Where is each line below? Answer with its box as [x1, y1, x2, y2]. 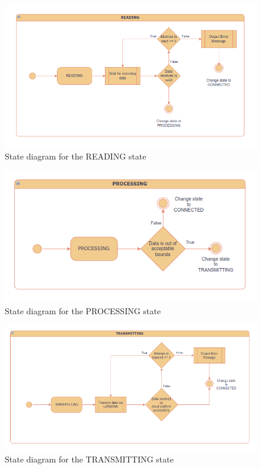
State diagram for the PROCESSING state [5, 304, 161, 317]
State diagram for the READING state [5, 150, 147, 162]
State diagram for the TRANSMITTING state [5, 452, 174, 465]
